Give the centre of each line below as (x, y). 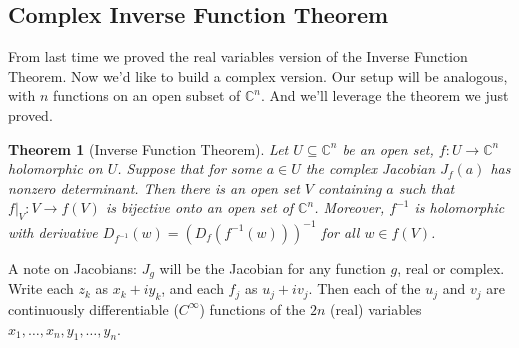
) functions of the (252, 308)
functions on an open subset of (146, 95)
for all (340, 231)
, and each (192, 288)
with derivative (53, 231)
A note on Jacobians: (72, 267)
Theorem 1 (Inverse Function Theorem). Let (148, 148)
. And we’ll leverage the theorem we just (384, 95)
